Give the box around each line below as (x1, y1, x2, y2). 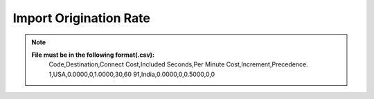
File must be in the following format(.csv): (31, 51, 155, 59)
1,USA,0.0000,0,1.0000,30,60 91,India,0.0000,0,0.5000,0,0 (48, 70, 215, 78)
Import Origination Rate (12, 10, 150, 26)
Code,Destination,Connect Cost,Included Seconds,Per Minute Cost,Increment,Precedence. (48, 60, 308, 69)
